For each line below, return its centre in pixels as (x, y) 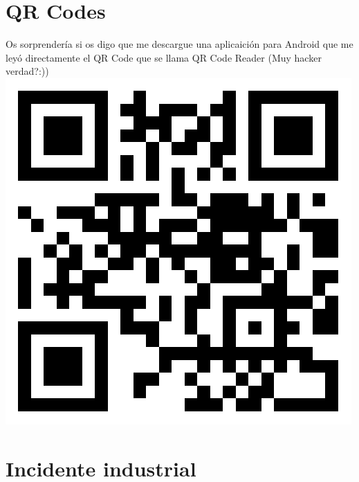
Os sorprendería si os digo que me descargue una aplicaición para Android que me (179, 44)
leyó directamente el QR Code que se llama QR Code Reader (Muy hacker (164, 57)
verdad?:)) (27, 71)
